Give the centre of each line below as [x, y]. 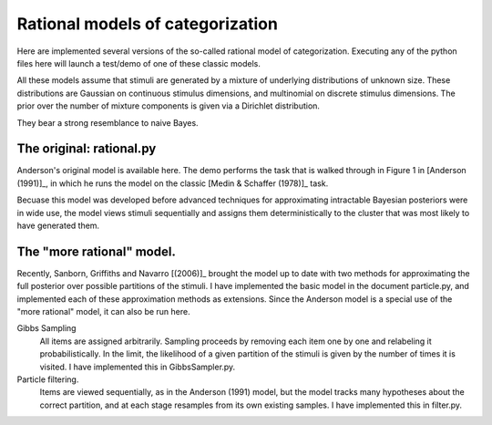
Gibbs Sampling [46, 328]
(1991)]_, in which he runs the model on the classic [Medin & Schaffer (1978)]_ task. [173, 183]
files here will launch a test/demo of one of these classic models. [139, 63]
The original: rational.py [87, 149]
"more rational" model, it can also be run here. [103, 312]
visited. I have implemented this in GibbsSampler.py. [138, 367]
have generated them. [58, 225]
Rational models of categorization [147, 24]
